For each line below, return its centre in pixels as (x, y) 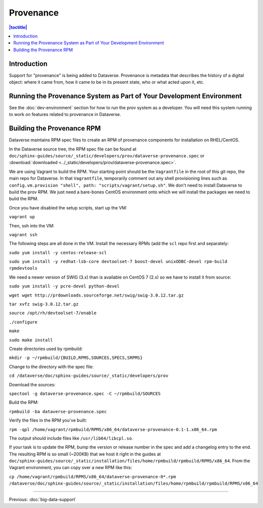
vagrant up (22, 217)
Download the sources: (32, 384)
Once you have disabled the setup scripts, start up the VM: (68, 207)
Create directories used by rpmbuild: (46, 349)
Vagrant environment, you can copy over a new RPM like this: (71, 468)
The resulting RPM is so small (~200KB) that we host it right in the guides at (85, 454)
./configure (23, 322)
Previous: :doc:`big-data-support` (43, 499)
